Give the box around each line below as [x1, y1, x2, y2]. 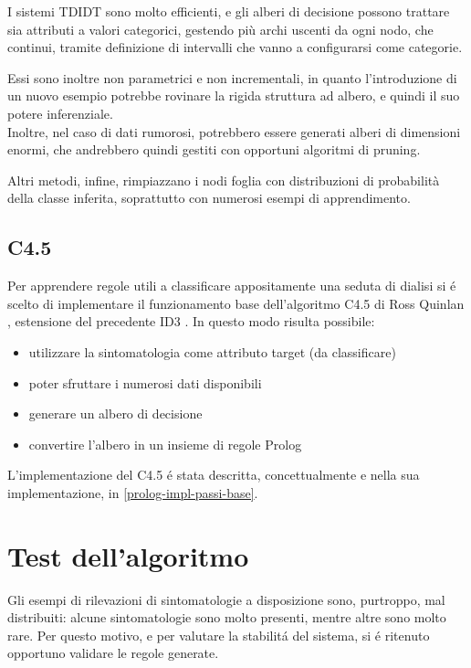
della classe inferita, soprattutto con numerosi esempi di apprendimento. [7, 188, 411, 207]
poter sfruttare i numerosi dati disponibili [28, 373, 262, 392]
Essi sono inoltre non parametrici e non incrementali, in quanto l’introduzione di [7, 68, 457, 87]
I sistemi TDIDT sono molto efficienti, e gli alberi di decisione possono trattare [7, 2, 450, 20]
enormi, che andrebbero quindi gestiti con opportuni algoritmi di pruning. [7, 140, 421, 159]
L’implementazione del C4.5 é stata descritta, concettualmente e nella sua [7, 465, 420, 484]
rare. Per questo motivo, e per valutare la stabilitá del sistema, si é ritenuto [7, 625, 430, 644]
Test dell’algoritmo [7, 536, 249, 574]
